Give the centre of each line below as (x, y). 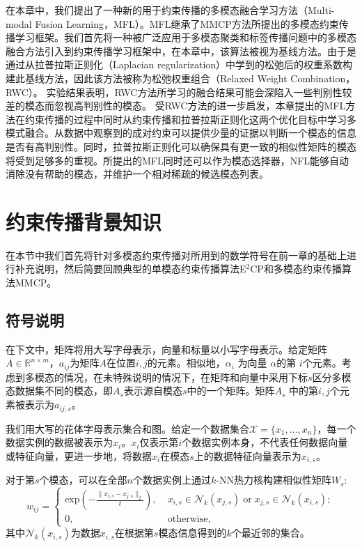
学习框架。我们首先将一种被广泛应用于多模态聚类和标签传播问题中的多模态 (186, 37)
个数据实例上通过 (172, 480)
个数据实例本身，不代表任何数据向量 (265, 442)
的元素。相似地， (186, 363)
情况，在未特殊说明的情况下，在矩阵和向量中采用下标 (186, 377)
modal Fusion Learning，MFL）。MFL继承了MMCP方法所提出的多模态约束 (172, 23)
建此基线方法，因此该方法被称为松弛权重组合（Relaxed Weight (147, 78)
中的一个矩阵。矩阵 (231, 391)
